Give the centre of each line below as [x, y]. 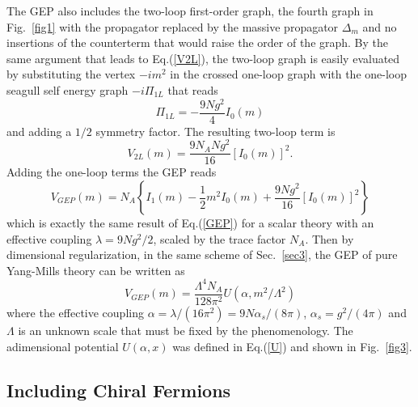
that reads [193, 89]
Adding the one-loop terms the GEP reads [112, 172]
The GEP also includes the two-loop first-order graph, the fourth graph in [190, 11]
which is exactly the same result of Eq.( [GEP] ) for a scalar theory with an [190, 223]
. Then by [329, 238]
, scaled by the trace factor [220, 238]
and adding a [39, 131]
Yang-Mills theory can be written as [96, 270]
